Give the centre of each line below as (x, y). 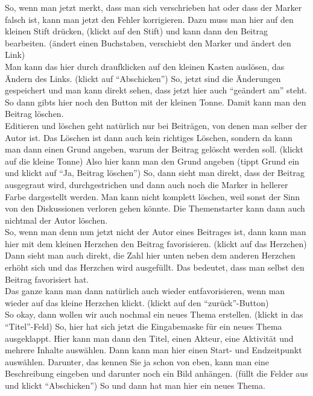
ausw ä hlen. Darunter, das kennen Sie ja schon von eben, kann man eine (137, 361)
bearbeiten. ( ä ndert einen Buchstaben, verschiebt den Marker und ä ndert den (148, 42)
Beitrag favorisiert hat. (47, 279)
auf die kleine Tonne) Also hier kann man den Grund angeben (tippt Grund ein (152, 161)
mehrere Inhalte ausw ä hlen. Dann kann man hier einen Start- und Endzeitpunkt (153, 350)
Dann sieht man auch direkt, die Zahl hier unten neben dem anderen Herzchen (150, 255)
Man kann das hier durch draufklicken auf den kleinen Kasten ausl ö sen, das (145, 66)
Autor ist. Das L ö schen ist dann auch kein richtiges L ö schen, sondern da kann (149, 137)
